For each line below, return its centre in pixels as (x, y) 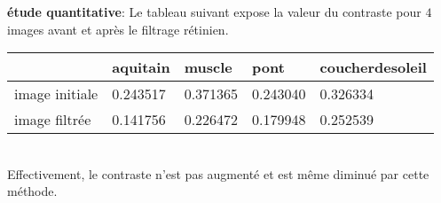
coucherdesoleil (373, 67)
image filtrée (53, 120)
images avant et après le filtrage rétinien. (118, 29)
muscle (208, 67)
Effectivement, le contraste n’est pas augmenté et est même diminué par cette (218, 173)
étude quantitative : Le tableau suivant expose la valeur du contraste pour (214, 12)
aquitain (141, 67)
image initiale (56, 94)
